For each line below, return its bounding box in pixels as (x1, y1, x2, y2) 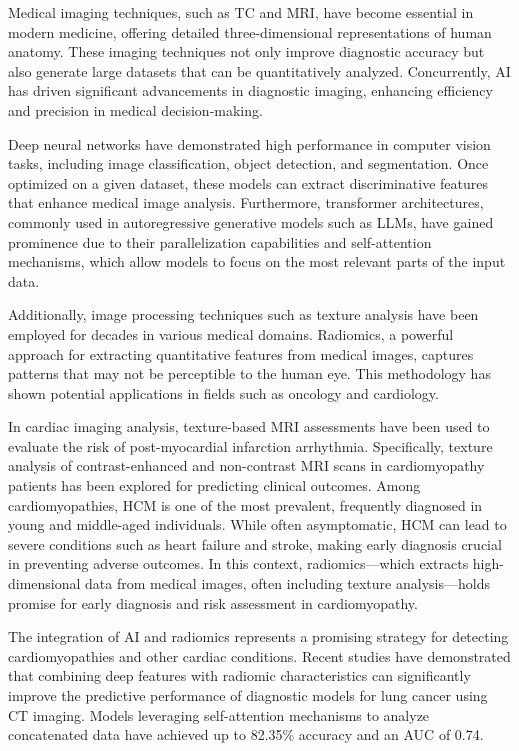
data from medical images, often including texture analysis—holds (85, 573, 490, 594)
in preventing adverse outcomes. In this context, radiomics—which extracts (8, 553, 469, 574)
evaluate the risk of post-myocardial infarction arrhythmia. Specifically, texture (8, 435, 493, 456)
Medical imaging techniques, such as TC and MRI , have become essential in (8, 2, 474, 22)
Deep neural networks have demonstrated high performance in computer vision (8, 133, 491, 154)
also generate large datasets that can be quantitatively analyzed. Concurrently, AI (8, 60, 511, 81)
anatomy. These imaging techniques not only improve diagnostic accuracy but (8, 41, 485, 62)
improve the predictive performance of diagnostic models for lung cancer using (8, 685, 488, 705)
